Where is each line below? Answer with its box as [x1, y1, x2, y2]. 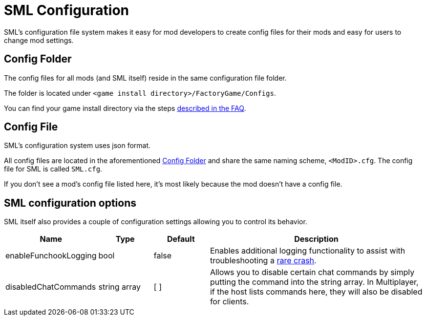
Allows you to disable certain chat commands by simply [210, 267, 415, 277]
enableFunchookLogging [5, 251, 97, 261]
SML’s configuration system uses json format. [4, 141, 151, 150]
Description [294, 234, 339, 244]
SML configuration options [4, 196, 137, 209]
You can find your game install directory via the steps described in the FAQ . [4, 104, 246, 112]
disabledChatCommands [5, 282, 96, 292]
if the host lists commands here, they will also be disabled [210, 287, 423, 297]
